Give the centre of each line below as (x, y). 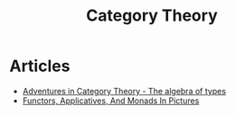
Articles (40, 66)
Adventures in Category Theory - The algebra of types (124, 91)
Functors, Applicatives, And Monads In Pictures (111, 101)
